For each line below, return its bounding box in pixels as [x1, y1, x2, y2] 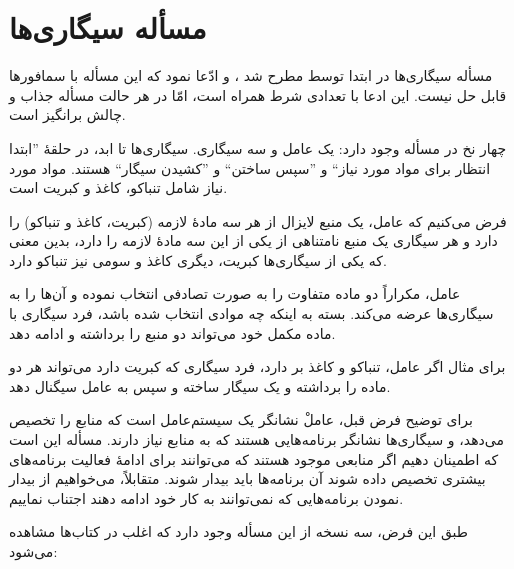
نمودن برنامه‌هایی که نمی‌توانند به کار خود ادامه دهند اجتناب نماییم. [9, 487, 404, 508]
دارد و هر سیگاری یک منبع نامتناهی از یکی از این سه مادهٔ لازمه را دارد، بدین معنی [9, 230, 498, 251]
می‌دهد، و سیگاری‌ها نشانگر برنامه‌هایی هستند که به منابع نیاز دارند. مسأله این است [9, 429, 504, 450]
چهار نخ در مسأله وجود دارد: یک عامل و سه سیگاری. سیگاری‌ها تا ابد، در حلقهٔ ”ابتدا [9, 137, 507, 158]
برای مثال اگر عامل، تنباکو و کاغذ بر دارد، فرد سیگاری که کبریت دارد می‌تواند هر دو [9, 356, 506, 377]
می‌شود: [9, 541, 58, 561]
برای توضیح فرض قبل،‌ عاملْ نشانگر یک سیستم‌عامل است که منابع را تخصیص [9, 409, 473, 430]
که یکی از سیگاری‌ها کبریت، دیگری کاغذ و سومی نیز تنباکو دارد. [9, 249, 387, 270]
